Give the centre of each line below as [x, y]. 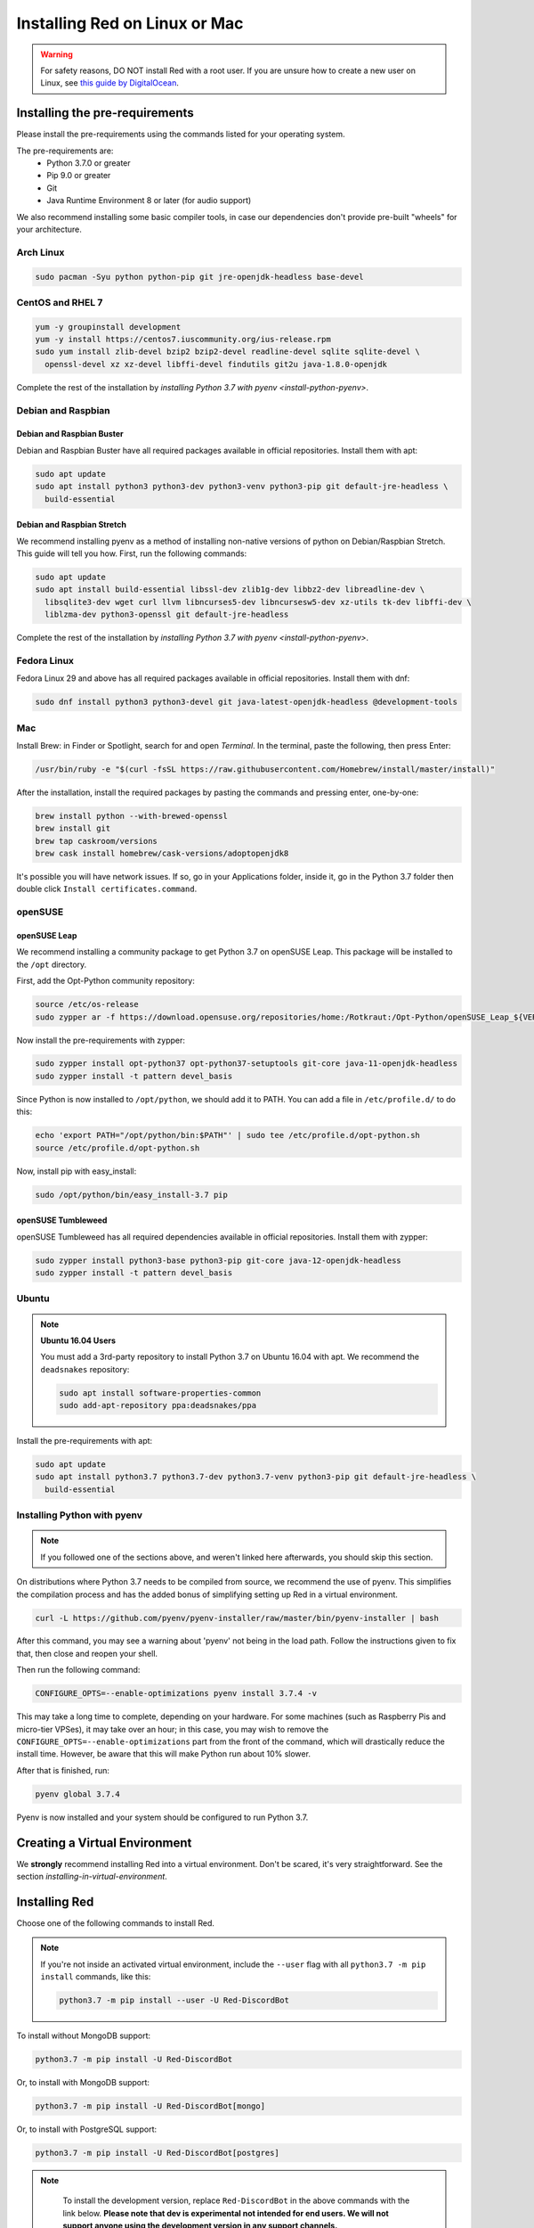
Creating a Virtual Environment [104, 1843]
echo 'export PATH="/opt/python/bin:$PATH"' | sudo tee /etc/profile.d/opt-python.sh [227, 1135]
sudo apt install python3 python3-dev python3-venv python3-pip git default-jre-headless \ [242, 487]
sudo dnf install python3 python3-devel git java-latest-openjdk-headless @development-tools [247, 702]
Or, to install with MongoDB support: [83, 2083]
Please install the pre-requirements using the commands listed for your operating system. [181, 135]
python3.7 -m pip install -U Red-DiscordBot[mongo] [150, 2106]
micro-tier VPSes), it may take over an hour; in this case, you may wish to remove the [173, 1729]
